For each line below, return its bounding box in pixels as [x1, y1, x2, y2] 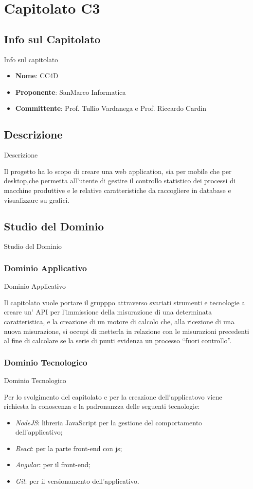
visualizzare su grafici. [4, 194, 70, 205]
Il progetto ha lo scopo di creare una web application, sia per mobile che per [4, 166, 232, 176]
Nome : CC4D [15, 70, 58, 81]
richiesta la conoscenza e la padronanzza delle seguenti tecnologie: [4, 401, 200, 411]
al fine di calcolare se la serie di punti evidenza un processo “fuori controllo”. [4, 335, 232, 346]
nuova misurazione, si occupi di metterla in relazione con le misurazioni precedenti [4, 326, 250, 336]
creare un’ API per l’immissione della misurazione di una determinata [4, 307, 212, 317]
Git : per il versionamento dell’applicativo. [15, 476, 139, 486]
